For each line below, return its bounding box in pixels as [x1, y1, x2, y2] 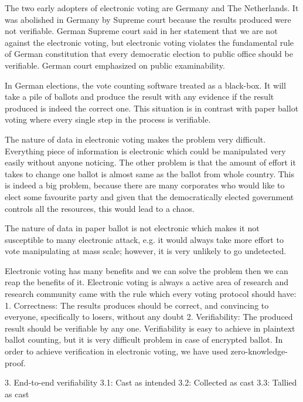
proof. [5, 356, 26, 369]
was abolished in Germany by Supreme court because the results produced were [5, 13, 291, 25]
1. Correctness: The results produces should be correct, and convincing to [5, 299, 269, 311]
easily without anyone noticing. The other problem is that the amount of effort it [5, 156, 296, 168]
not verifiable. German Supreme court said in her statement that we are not [5, 25, 278, 37]
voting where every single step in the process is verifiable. [5, 113, 211, 126]
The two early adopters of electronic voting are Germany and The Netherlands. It [5, 2, 299, 13]
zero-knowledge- [230, 345, 288, 357]
